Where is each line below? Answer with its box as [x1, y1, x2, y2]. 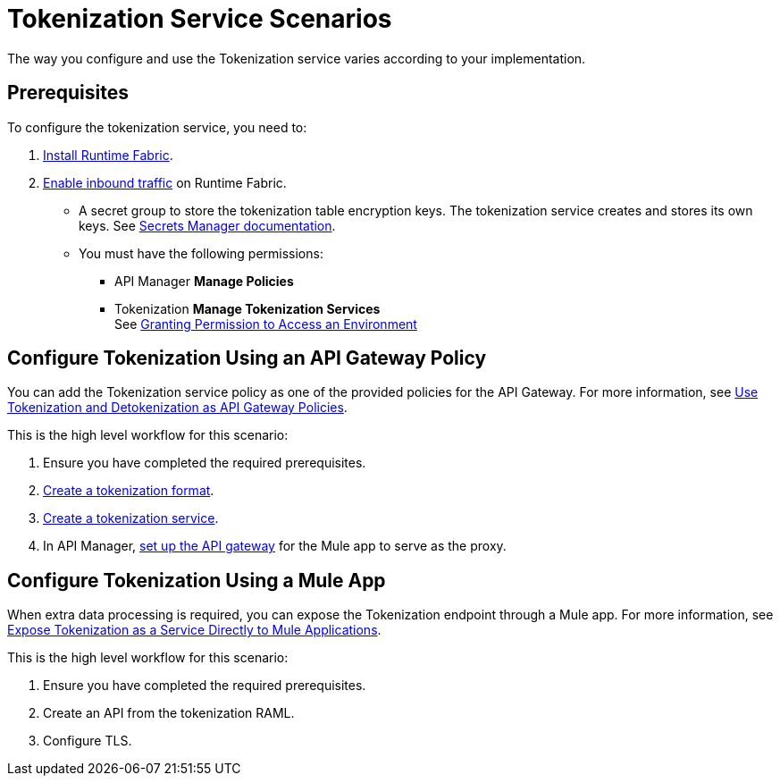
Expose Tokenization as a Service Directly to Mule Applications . [7, 622, 382, 638]
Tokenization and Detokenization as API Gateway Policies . [7, 400, 348, 416]
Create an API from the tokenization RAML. [43, 705, 295, 721]
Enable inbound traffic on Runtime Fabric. [43, 174, 287, 190]
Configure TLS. [43, 733, 132, 749]
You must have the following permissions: [79, 245, 323, 261]
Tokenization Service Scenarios [7, 4, 392, 34]
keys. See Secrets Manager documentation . [79, 217, 336, 233]
